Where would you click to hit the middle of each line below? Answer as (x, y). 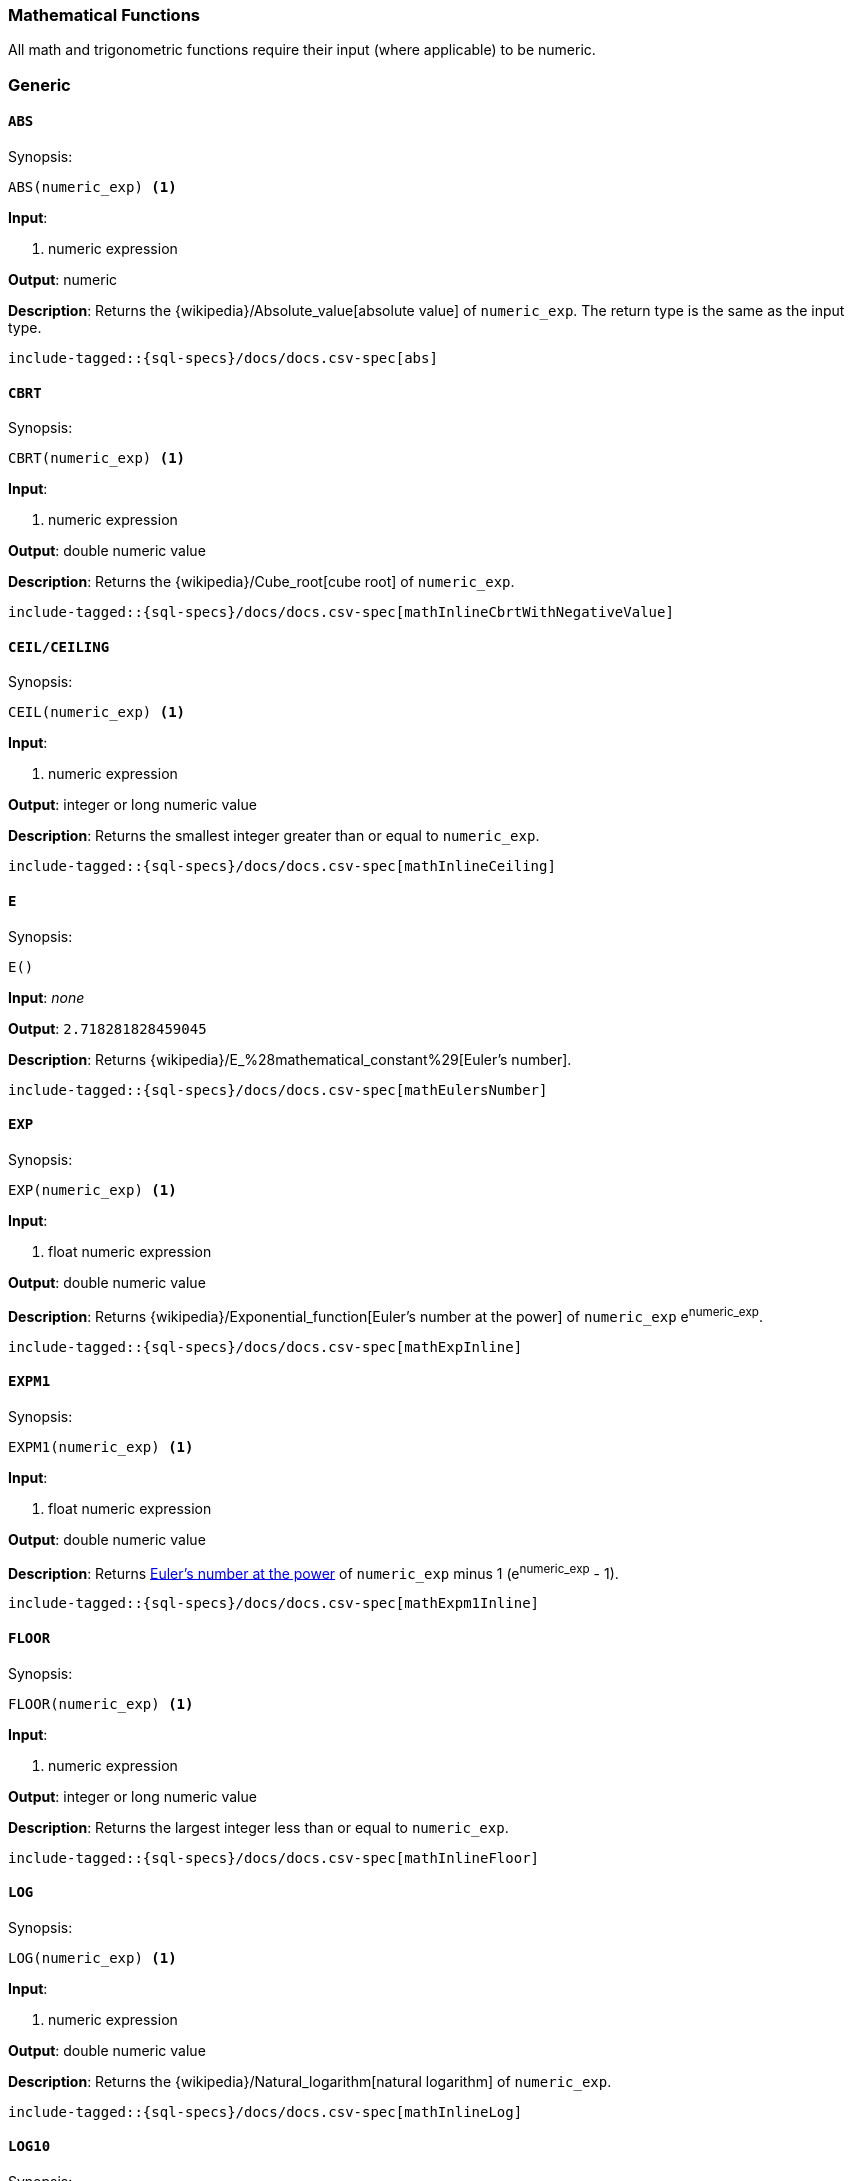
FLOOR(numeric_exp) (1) (101, 1703)
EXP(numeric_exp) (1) (92, 1189)
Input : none (46, 997)
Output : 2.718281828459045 (107, 1028)
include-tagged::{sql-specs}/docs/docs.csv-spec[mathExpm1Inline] (274, 1603)
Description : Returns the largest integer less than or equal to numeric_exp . (258, 1827)
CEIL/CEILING (59, 646)
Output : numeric (63, 279)
